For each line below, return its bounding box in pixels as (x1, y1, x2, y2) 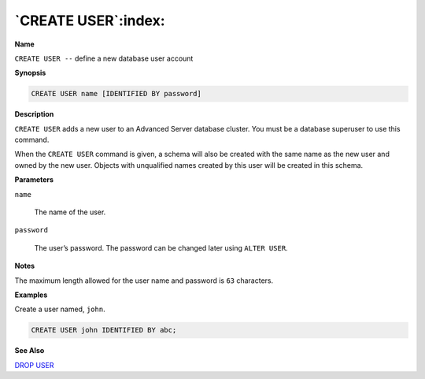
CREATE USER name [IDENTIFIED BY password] (31, 89, 202, 98)
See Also (14, 346, 45, 355)
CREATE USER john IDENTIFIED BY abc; (31, 325, 177, 335)
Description (14, 110, 54, 119)
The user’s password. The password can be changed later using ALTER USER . (34, 243, 288, 252)
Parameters (14, 175, 54, 184)
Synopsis (14, 68, 46, 78)
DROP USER (14, 360, 54, 370)
